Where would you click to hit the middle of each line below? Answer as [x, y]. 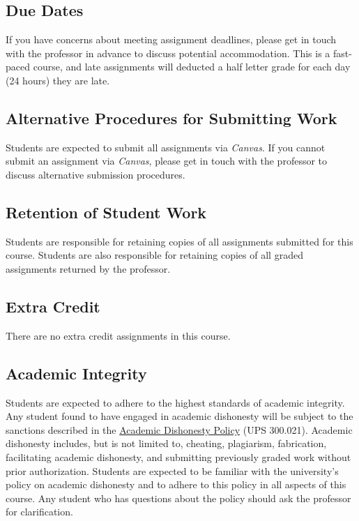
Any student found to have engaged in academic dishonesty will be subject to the [179, 416]
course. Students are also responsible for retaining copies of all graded [154, 255]
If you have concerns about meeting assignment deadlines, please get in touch [171, 39]
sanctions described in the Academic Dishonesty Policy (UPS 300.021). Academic [179, 429]
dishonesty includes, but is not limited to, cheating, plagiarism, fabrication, [166, 443]
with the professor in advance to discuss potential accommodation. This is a [168, 53]
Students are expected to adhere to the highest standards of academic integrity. [175, 402]
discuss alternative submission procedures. [96, 174]
